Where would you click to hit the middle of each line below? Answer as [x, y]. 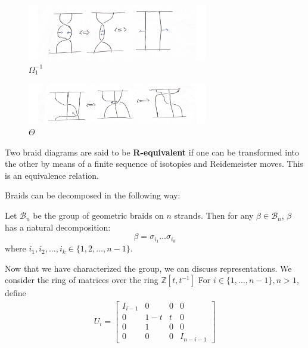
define [15, 293]
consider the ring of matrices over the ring [82, 280]
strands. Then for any [214, 215]
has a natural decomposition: [58, 227]
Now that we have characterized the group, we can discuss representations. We [148, 268]
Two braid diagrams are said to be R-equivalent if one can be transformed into [152, 152]
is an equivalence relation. [52, 175]
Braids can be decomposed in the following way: [93, 195]
